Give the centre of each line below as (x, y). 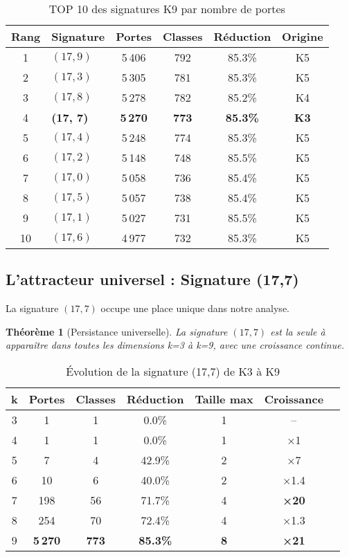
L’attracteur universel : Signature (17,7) (152, 279)
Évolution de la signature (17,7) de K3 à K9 (173, 371)
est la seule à (298, 331)
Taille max (224, 399)
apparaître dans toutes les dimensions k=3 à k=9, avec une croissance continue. (175, 345)
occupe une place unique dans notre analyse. (195, 308)
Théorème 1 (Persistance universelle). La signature (117, 331)
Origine (303, 36)
